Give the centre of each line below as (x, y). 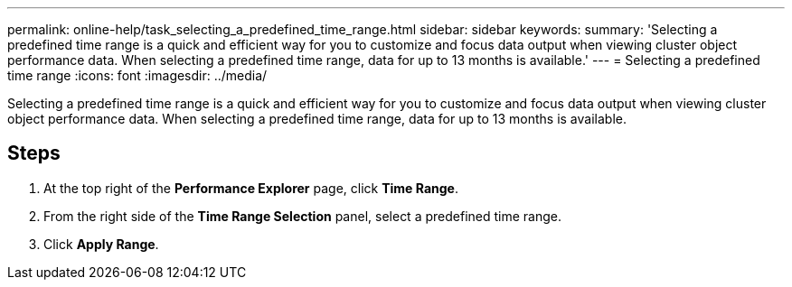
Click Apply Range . (101, 244)
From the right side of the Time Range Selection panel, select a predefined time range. (302, 216)
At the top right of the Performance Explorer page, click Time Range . (251, 188)
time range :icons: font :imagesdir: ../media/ (137, 75)
